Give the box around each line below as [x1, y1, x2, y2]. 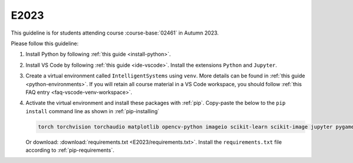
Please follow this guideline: [11, 40, 79, 47]
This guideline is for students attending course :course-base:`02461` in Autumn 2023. [11, 29, 219, 36]
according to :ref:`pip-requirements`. [25, 147, 115, 154]
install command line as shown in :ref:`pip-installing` [25, 107, 159, 114]
